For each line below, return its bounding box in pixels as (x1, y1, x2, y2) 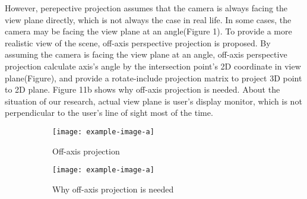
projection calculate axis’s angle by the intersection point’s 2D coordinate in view (5, 59, 301, 72)
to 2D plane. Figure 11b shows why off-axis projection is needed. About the (5, 83, 280, 96)
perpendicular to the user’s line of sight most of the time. (5, 106, 213, 119)
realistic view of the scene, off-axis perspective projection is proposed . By (5, 36, 271, 49)
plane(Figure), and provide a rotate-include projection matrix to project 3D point (5, 71, 302, 84)
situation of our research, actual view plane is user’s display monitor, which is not (5, 94, 302, 107)
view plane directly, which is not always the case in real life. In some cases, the (5, 13, 292, 26)
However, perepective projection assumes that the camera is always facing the (5, 2, 288, 14)
